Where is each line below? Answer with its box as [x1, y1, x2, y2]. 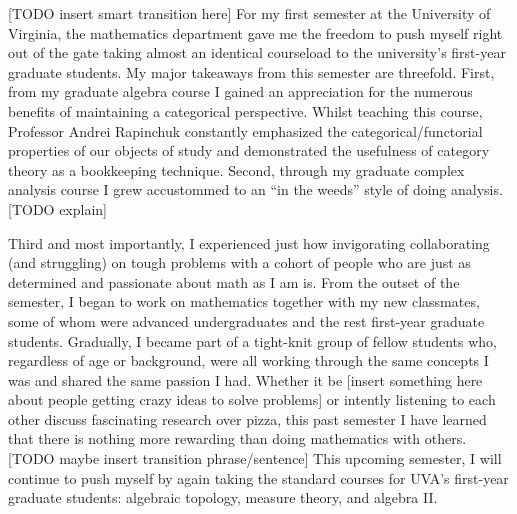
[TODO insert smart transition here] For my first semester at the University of [8, 3, 491, 23]
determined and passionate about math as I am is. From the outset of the [8, 271, 460, 292]
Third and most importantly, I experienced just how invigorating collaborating [8, 232, 490, 253]
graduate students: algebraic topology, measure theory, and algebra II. [8, 487, 438, 508]
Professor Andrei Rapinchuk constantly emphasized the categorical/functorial [8, 120, 483, 141]
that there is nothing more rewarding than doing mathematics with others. [8, 428, 467, 449]
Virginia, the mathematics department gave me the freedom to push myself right [8, 22, 503, 43]
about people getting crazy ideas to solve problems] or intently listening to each [8, 389, 496, 410]
